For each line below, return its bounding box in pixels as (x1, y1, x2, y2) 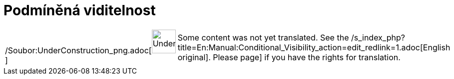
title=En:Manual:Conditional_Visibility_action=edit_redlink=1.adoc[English (177, 42, 451, 52)
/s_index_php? (351, 32, 405, 42)
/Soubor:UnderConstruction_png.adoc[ (5, 45, 152, 55)
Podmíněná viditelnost (3, 2, 156, 19)
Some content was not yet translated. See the (177, 32, 349, 42)
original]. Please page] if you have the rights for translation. (177, 52, 401, 62)
